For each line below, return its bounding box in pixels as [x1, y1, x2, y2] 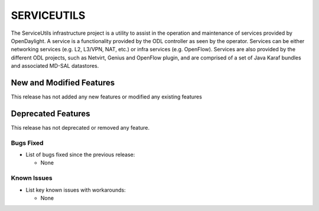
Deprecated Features [11, 108, 91, 118]
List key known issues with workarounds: [25, 186, 126, 193]
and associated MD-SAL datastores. [11, 62, 99, 70]
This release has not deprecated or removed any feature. [11, 124, 150, 131]
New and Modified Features [11, 77, 115, 88]
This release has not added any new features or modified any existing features [11, 93, 202, 100]
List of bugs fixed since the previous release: [25, 151, 135, 159]
